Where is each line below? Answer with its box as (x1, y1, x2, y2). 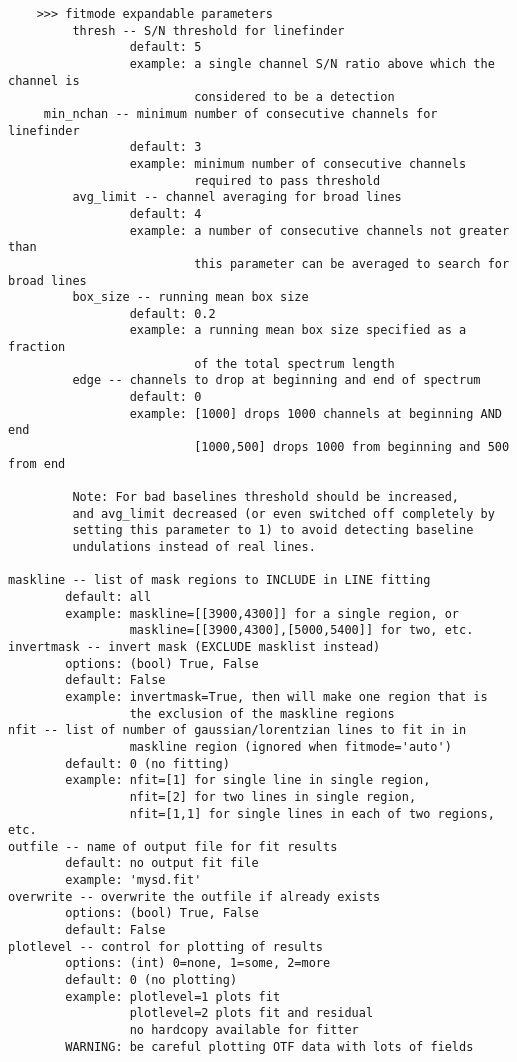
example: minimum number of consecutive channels (129, 156, 467, 171)
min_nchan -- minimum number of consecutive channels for (43, 106, 438, 121)
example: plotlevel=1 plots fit (65, 989, 281, 1004)
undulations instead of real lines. (72, 540, 316, 554)
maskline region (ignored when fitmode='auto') (129, 739, 452, 754)
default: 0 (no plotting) (65, 973, 238, 988)
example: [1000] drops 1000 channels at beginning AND (129, 406, 502, 421)
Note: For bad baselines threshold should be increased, (72, 490, 460, 505)
